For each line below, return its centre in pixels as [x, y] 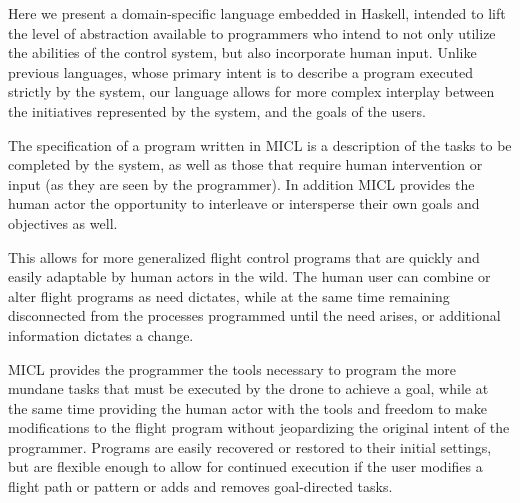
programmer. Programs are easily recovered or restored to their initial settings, [250, 446]
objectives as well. [63, 222]
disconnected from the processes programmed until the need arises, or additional [254, 315]
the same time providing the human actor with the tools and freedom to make [247, 407]
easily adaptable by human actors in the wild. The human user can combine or [249, 276]
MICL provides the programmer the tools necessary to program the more [232, 368]
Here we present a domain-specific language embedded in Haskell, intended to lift [257, 13]
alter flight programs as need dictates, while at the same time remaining [229, 295]
